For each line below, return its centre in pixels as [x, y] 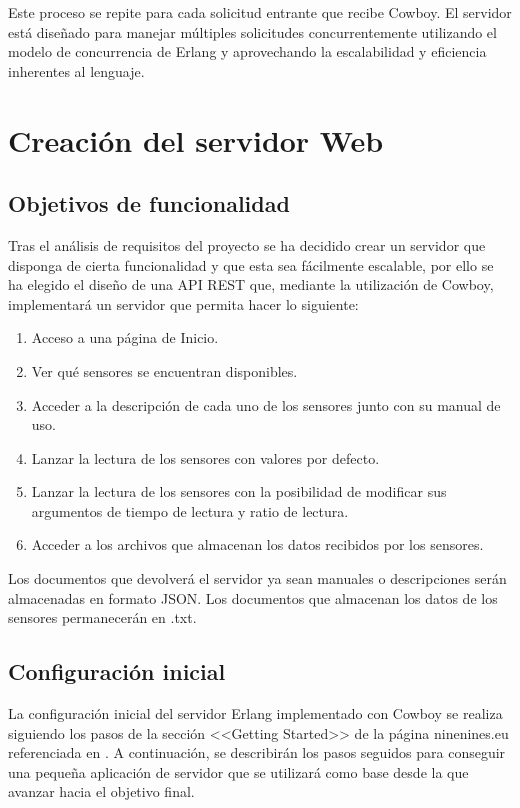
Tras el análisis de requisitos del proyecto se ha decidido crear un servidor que [247, 244]
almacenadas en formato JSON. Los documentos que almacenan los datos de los [253, 597]
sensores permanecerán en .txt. [102, 617]
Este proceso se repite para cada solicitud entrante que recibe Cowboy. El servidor [260, 12]
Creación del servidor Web [196, 139]
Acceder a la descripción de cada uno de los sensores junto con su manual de [266, 404]
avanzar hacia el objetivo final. [101, 791]
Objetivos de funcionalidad [149, 203]
